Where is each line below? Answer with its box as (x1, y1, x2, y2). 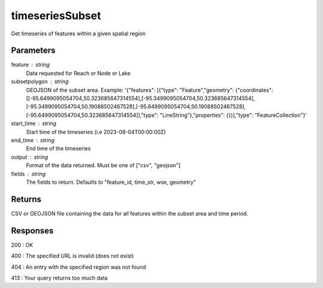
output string (11, 153, 48, 160)
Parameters (11, 46, 56, 56)
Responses (11, 225, 54, 236)
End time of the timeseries (26, 145, 91, 152)
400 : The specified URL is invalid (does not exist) (11, 252, 134, 260)
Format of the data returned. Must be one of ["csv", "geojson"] (26, 162, 181, 169)
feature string (11, 61, 50, 68)
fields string (11, 170, 46, 177)
